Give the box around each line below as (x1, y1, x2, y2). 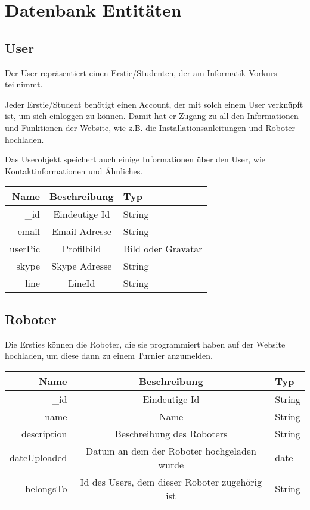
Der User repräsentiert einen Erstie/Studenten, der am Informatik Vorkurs (5, 66, 277, 79)
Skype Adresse (51, 259, 112, 273)
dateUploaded (10, 450, 67, 465)
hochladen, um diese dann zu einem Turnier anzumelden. (5, 349, 213, 362)
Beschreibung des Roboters (114, 426, 228, 440)
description (21, 426, 67, 440)
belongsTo (25, 481, 67, 496)
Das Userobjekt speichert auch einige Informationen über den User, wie (5, 153, 266, 165)
